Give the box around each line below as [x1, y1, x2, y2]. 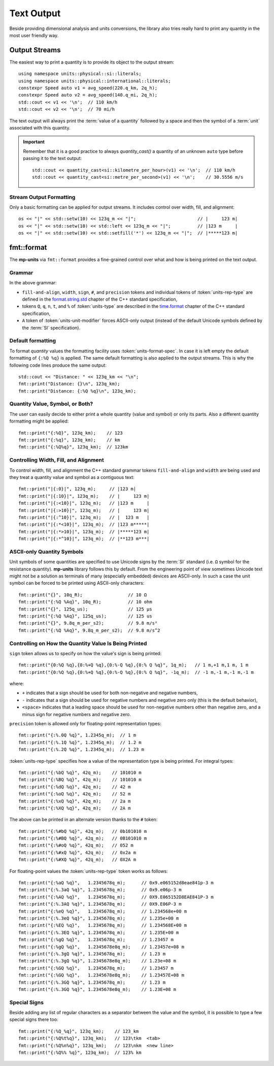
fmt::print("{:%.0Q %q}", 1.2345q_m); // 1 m [18, 732, 136, 738]
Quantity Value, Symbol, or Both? [9, 400, 93, 407]
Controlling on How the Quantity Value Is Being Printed [9, 640, 147, 647]
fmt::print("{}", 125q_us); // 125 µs [18, 606, 152, 612]
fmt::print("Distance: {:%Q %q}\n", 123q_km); [18, 388, 136, 394]
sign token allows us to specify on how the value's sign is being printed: [9, 650, 162, 656]
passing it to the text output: [23, 155, 82, 161]
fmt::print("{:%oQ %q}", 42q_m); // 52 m [18, 791, 131, 797]
